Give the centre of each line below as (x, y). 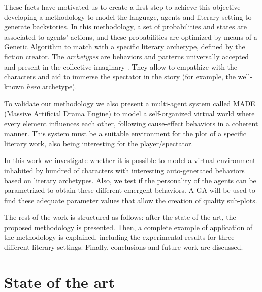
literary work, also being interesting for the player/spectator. (99, 143)
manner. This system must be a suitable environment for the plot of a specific (125, 133)
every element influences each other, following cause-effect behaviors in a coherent (131, 123)
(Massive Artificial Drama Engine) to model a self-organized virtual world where (129, 113)
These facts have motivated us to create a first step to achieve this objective (122, 7)
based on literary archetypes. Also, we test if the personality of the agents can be (130, 180)
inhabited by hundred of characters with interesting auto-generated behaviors (124, 170)
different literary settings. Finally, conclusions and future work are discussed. (124, 247)
